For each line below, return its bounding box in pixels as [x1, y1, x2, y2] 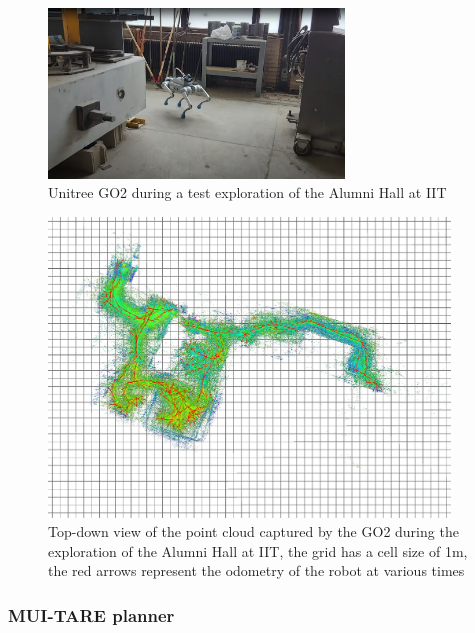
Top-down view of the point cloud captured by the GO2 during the [48, 521, 459, 542]
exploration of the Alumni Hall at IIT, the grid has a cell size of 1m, [48, 540, 468, 561]
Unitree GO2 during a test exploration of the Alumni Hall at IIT [48, 182, 447, 203]
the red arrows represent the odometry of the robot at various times [48, 560, 465, 581]
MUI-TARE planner [8, 602, 175, 627]
